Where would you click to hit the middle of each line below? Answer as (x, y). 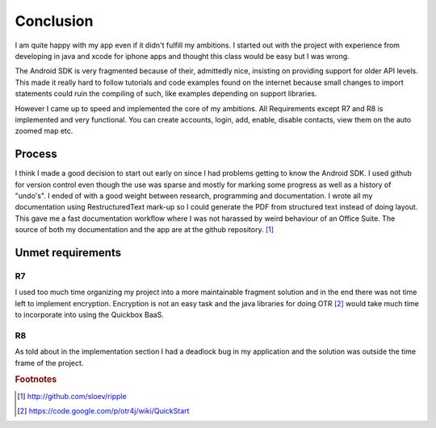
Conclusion (54, 21)
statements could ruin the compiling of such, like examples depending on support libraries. (166, 93)
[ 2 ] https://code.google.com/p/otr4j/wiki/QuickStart (103, 411)
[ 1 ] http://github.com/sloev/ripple (72, 396)
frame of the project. (49, 363)
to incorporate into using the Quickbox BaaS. (90, 315)
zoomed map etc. (44, 131)
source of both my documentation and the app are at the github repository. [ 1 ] (145, 230)
